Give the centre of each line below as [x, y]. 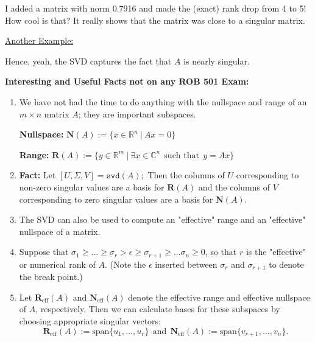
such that [182, 155]
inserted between [186, 264]
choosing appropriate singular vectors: [90, 321]
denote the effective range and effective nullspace [219, 297]
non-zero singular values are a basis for [92, 187]
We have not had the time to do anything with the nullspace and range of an [163, 101]
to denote [286, 264]
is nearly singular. [217, 61]
